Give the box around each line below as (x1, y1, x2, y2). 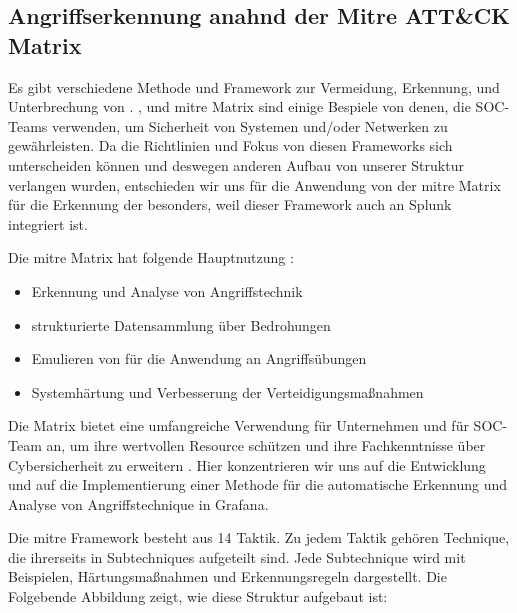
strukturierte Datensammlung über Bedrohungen (31, 314, 331, 335)
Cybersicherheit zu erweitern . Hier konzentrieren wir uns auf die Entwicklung (8, 454, 486, 475)
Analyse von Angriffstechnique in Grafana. (8, 493, 269, 514)
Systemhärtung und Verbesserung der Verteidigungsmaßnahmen (31, 381, 424, 402)
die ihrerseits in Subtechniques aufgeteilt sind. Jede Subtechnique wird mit (8, 546, 466, 567)
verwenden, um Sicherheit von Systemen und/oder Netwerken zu (52, 115, 448, 136)
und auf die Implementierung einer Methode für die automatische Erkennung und (8, 474, 508, 495)
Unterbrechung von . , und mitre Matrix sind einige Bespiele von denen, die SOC (8, 96, 505, 117)
